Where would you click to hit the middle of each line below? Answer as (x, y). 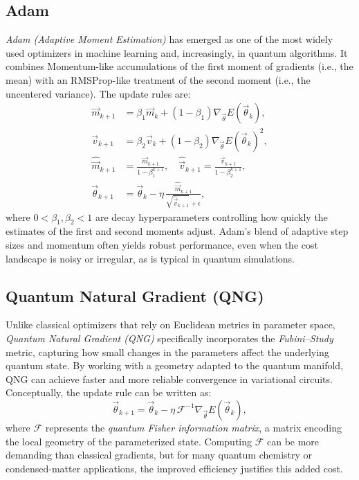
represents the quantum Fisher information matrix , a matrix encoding (194, 427)
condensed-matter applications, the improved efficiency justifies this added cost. (174, 468)
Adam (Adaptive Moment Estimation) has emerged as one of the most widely (169, 39)
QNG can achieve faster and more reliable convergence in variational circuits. (169, 379)
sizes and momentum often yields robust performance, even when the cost (162, 245)
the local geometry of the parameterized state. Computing (129, 441)
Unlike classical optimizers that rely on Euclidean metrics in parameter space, (171, 325)
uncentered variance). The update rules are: (98, 93)
